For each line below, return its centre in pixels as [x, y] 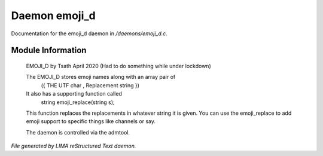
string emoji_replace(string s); [78, 102]
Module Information [49, 51]
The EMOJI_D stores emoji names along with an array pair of [101, 77]
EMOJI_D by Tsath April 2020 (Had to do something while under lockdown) [119, 66]
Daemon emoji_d [53, 16]
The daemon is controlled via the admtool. [78, 132]
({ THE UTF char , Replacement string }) [90, 85]
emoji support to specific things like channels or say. [91, 121]
